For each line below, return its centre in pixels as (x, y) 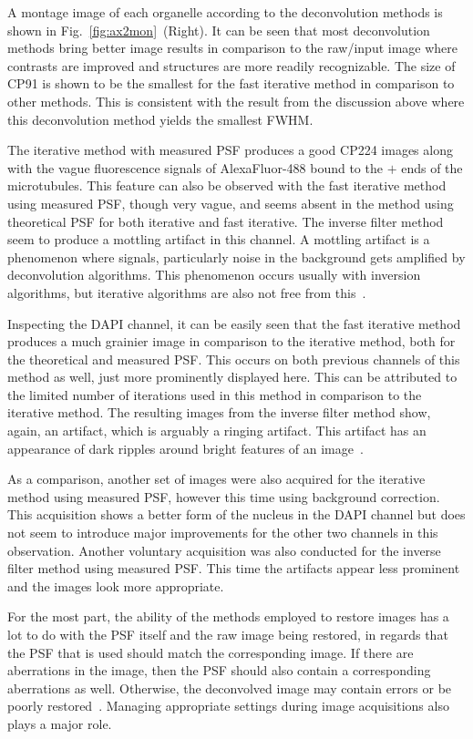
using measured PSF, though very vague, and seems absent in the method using (231, 203)
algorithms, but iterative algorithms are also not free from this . (187, 292)
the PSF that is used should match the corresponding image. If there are (211, 652)
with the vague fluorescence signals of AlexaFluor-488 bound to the (195, 167)
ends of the (432, 167)
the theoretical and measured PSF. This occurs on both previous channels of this (234, 359)
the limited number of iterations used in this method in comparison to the (215, 394)
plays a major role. (60, 723)
